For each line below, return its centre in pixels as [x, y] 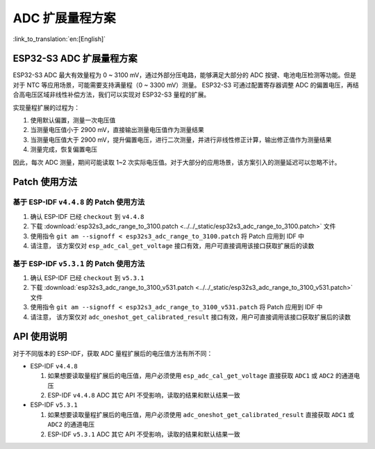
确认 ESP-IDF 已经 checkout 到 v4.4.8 [87, 216]
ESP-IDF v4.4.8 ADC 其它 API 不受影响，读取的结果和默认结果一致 [144, 395]
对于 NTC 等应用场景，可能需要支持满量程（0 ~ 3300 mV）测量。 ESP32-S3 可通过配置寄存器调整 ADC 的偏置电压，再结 [186, 85]
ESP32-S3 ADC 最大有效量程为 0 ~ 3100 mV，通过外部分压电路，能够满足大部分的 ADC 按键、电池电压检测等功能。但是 [185, 75]
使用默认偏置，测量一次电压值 [73, 120]
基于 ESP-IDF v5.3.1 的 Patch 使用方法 [79, 263]
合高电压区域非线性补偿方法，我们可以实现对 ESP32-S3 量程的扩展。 [111, 95]
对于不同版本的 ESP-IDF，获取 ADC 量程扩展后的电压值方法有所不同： [113, 353]
